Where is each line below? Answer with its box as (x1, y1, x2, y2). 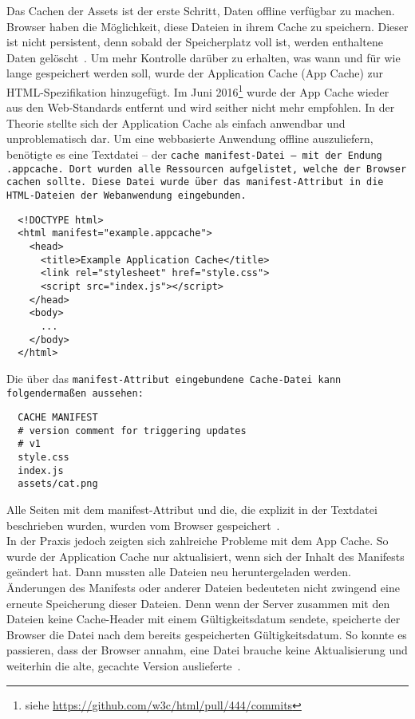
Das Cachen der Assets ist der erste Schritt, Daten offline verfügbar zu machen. (6, 2, 395, 18)
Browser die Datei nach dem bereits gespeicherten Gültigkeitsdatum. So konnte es (6, 626, 407, 642)
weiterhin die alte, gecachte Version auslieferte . (6, 658, 241, 674)
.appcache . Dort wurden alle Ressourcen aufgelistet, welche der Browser (6, 163, 407, 175)
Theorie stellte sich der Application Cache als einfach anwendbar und (6, 114, 346, 131)
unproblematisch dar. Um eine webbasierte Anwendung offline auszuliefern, (6, 130, 373, 147)
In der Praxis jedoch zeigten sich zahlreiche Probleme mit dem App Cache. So (6, 532, 389, 549)
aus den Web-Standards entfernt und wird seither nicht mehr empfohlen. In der (6, 99, 395, 116)
